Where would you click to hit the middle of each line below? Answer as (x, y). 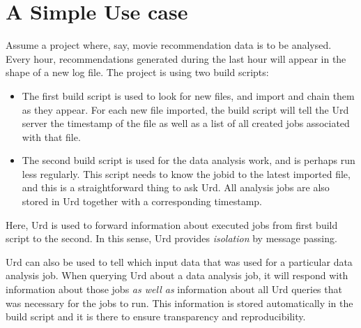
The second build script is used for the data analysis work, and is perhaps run (189, 160)
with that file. (51, 136)
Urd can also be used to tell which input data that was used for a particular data (179, 261)
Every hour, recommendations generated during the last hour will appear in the (176, 58)
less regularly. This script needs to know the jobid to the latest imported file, (186, 173)
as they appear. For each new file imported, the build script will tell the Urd (185, 109)
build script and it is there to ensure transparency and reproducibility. (156, 316)
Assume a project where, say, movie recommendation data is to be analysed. (169, 45)
